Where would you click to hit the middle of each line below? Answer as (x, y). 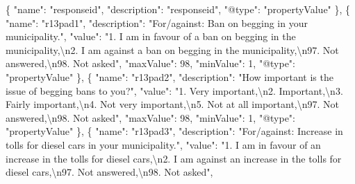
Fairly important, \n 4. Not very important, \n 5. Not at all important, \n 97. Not (173, 104)
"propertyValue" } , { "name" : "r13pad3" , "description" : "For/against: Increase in (174, 131)
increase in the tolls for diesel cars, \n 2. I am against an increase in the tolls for (174, 158)
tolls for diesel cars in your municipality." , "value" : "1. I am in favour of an (163, 144)
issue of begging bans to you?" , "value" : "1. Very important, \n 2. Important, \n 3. (174, 90)
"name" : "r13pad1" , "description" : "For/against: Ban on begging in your (157, 22)
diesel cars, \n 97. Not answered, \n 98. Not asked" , (109, 172)
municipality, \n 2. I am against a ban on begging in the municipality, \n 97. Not (172, 49)
